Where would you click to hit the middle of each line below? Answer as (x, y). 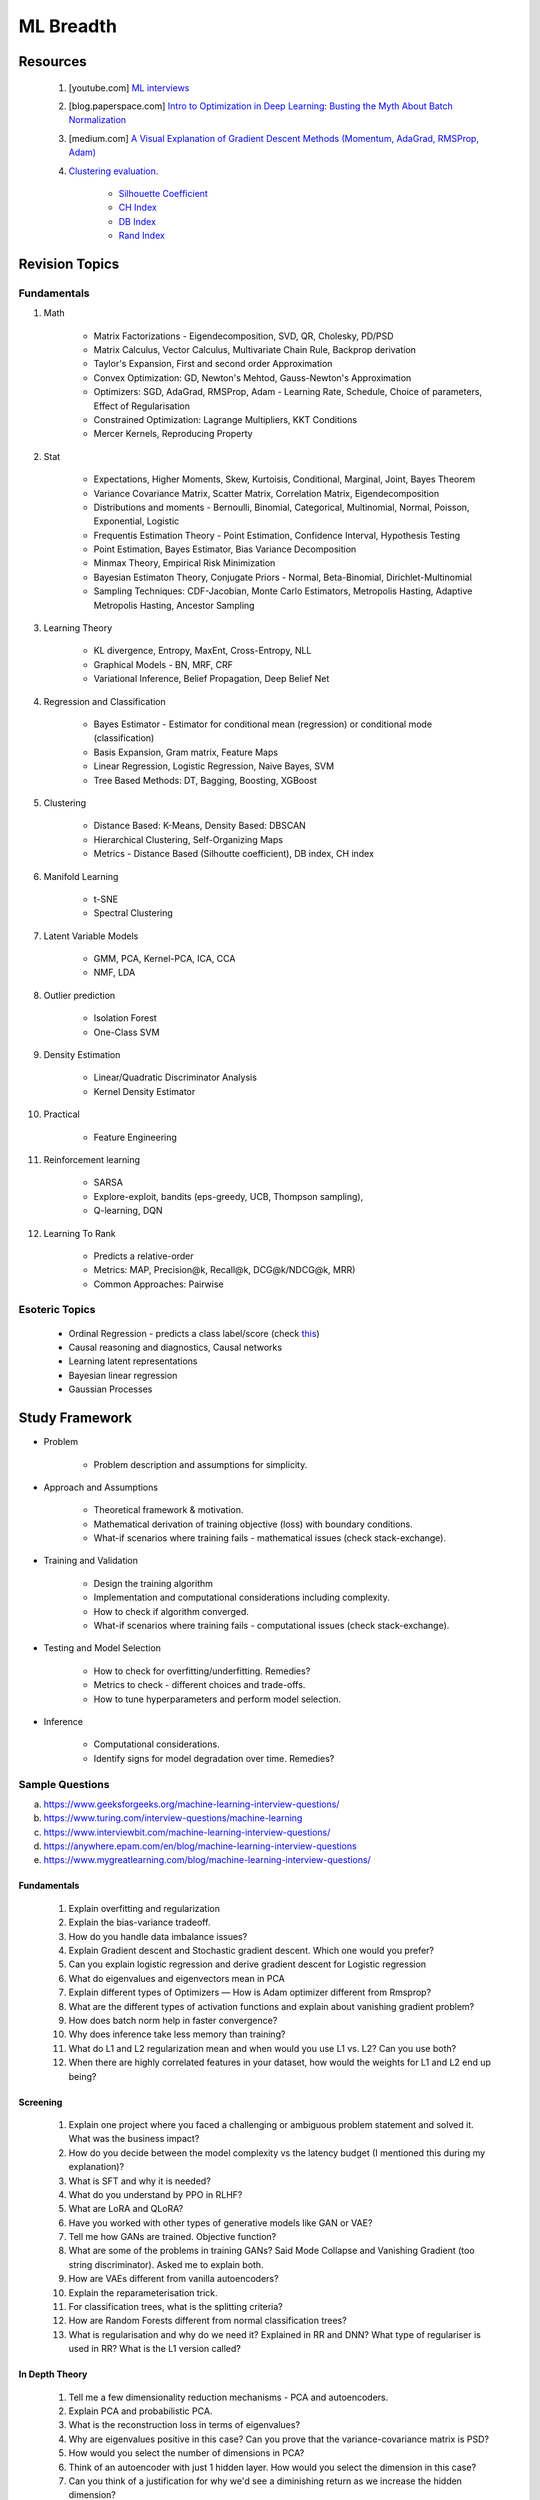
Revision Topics (69, 263)
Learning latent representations (133, 1361)
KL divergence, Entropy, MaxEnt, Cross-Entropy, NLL (202, 651)
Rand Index (141, 236)
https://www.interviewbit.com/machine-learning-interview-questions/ (187, 1832)
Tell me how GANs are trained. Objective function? (172, 2237)
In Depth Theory (53, 2374)
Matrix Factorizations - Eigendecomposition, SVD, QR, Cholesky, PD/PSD (243, 336)
